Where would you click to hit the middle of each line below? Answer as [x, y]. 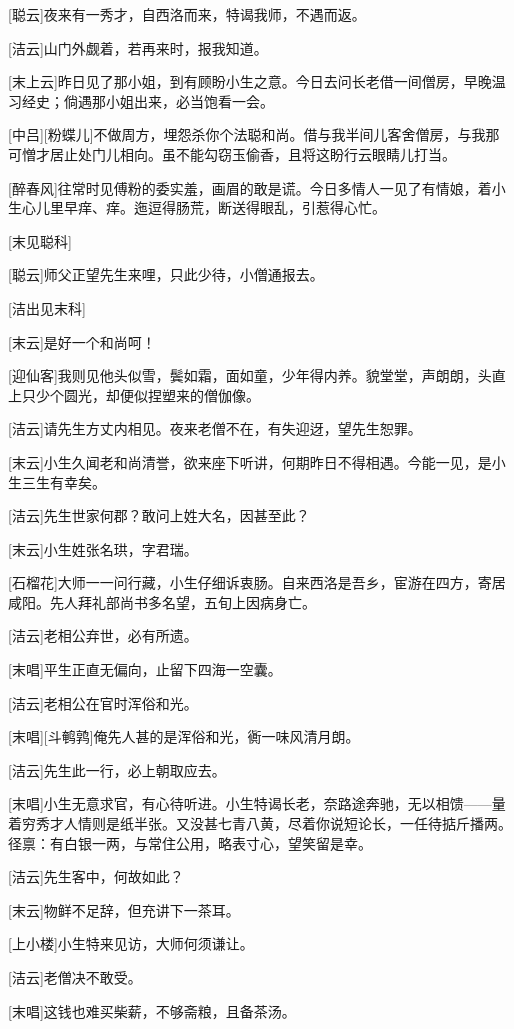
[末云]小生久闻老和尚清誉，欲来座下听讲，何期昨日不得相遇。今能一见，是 [250, 461]
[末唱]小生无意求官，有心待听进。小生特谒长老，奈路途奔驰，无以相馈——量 [257, 803]
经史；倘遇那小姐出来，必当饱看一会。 [147, 100]
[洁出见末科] [47, 307]
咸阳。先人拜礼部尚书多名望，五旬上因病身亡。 [162, 601]
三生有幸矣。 [63, 481]
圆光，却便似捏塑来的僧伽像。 [161, 394]
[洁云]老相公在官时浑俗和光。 [103, 702]
